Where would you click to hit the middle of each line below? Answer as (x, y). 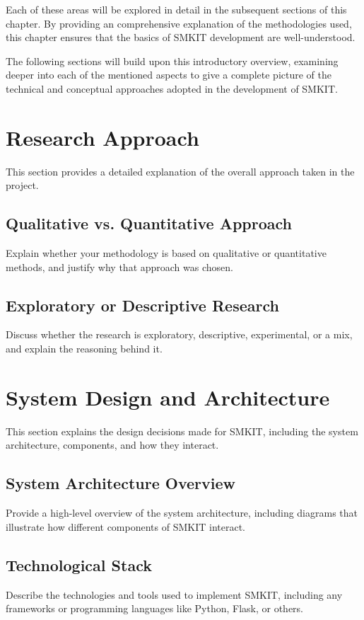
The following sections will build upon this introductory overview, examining (172, 61)
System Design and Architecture (168, 397)
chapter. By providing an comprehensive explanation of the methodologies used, (179, 23)
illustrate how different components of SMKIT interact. (125, 526)
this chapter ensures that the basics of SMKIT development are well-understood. (181, 37)
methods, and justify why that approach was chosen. (119, 266)
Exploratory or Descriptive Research (142, 305)
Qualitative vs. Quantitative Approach (149, 223)
